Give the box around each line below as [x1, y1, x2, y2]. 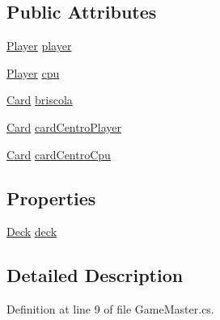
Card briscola [6, 91, 73, 108]
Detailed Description [6, 263, 184, 288]
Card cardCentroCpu [6, 145, 111, 162]
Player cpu [6, 64, 60, 81]
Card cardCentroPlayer [6, 118, 121, 135]
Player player [6, 37, 72, 54]
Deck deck [6, 223, 57, 240]
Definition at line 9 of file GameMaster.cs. [6, 301, 214, 318]
